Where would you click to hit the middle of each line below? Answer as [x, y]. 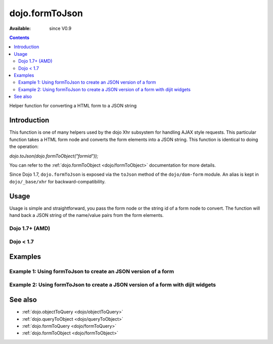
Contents [19, 37]
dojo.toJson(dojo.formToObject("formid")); [54, 156]
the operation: [24, 146]
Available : [20, 28]
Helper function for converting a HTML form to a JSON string [73, 106]
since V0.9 [60, 28]
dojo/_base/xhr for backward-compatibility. [58, 181]
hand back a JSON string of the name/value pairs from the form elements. [86, 215]
